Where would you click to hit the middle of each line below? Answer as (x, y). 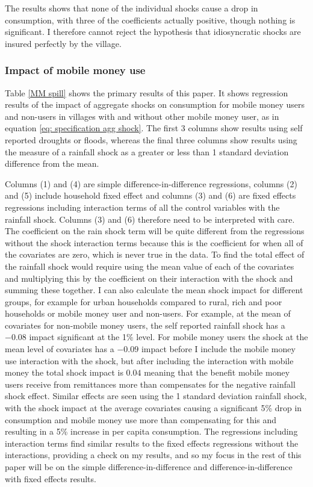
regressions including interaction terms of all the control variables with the (142, 207)
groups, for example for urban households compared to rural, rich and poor (144, 301)
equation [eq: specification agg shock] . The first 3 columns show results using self (154, 128)
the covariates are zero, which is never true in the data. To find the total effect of (155, 254)
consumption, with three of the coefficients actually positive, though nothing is (150, 20)
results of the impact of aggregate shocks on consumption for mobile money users (155, 104)
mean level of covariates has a (60, 349)
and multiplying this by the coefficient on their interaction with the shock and (149, 278)
